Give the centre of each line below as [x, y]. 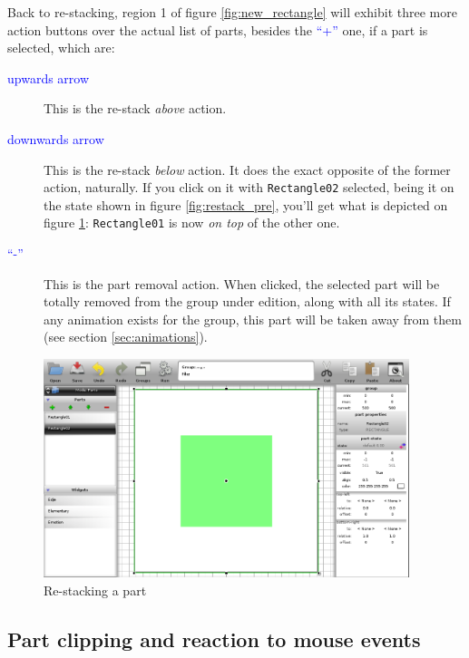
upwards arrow [49, 77]
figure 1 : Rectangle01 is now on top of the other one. [192, 223]
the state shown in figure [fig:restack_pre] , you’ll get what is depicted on [246, 204]
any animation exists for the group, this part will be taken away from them [253, 319]
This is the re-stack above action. [135, 108]
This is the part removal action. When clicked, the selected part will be [242, 283]
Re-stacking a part [95, 590]
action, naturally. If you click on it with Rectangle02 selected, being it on [249, 187]
